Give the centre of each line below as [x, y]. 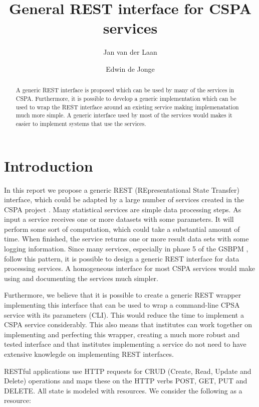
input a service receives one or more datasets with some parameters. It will [119, 219]
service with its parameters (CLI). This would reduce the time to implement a [124, 314]
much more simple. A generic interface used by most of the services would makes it [124, 115]
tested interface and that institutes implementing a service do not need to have [125, 344]
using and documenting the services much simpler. [81, 278]
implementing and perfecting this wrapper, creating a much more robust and [122, 334]
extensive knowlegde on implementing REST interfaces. [89, 354]
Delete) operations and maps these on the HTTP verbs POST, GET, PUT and [126, 381]
